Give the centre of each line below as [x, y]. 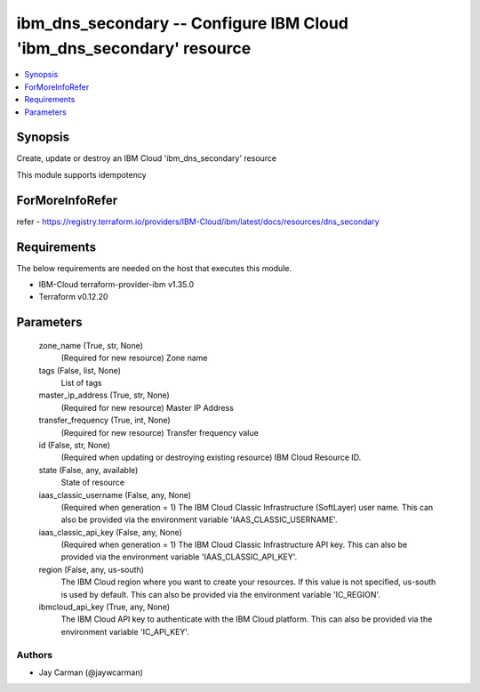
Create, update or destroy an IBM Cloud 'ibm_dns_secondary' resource [147, 158]
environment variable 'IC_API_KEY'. [125, 632]
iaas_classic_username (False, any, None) [115, 495]
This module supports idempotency [81, 174]
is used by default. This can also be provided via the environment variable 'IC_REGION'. [221, 594]
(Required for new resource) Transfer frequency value [160, 432]
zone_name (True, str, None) [91, 345]
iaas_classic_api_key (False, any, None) [110, 532]
